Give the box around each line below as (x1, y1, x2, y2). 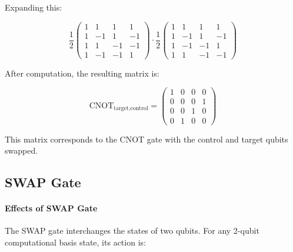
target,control (114, 105, 148, 112)
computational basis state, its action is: (5, 236, 146, 248)
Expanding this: (5, 1, 62, 13)
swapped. (5, 144, 38, 157)
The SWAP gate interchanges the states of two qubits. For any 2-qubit (5, 224, 259, 237)
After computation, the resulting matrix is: (5, 67, 159, 79)
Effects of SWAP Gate (5, 202, 98, 214)
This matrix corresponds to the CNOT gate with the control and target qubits (5, 132, 288, 145)
